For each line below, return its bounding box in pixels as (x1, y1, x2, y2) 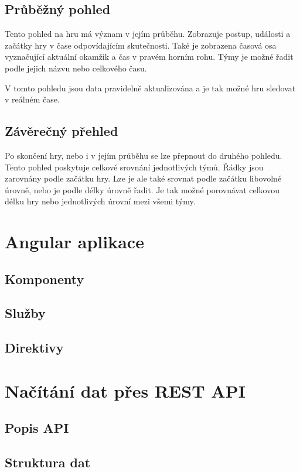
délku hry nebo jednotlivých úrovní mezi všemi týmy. (5, 195, 196, 207)
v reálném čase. (5, 93, 60, 105)
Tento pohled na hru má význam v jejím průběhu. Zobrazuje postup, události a (5, 28, 291, 40)
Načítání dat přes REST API (5, 378, 246, 402)
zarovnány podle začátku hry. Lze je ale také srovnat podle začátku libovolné (5, 172, 282, 184)
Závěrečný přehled (5, 122, 118, 140)
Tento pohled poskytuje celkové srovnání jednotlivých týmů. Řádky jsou (5, 160, 264, 173)
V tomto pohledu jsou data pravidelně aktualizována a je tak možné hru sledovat (5, 81, 296, 94)
